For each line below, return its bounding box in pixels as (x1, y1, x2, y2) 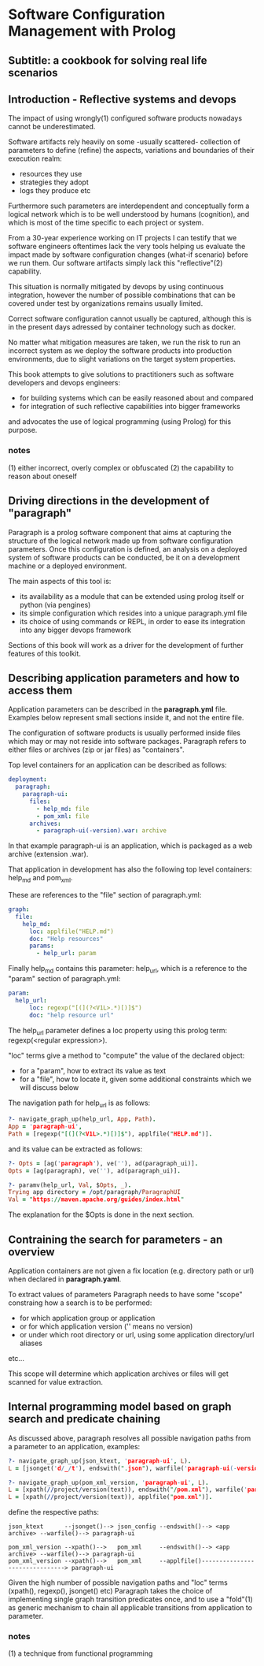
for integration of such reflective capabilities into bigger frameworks (19, 402, 241, 411)
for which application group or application (19, 1313, 156, 1322)
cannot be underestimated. (8, 122, 96, 132)
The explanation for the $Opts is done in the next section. (8, 1210, 195, 1219)
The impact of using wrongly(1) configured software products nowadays (8, 113, 242, 123)
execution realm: (8, 154, 63, 163)
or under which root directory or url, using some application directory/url (19, 1329, 255, 1339)
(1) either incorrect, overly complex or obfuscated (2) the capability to (8, 463, 234, 472)
